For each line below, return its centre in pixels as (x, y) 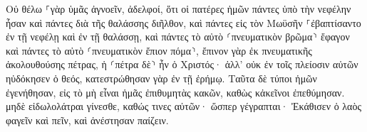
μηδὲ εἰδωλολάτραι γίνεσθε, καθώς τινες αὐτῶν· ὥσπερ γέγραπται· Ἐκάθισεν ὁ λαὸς (183, 106)
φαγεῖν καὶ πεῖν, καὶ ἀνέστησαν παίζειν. (87, 120)
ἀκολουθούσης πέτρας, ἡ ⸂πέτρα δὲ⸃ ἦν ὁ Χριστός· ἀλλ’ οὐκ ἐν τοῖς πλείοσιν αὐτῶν (182, 64)
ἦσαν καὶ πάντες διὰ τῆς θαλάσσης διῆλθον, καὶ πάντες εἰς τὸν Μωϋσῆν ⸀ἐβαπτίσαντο (183, 22)
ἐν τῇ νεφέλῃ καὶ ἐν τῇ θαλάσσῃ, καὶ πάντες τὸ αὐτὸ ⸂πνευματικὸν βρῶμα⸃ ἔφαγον (178, 37)
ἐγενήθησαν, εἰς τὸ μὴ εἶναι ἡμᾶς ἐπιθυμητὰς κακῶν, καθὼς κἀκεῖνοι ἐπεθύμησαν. (175, 92)
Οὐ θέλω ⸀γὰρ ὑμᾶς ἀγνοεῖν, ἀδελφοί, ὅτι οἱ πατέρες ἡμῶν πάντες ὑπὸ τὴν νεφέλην (179, 9)
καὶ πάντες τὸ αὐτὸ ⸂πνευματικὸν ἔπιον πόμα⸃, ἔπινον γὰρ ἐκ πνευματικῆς (159, 50)
